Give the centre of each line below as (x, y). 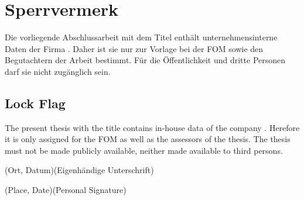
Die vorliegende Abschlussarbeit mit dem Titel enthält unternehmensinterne (141, 37)
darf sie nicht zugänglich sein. (58, 71)
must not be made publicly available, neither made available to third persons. (144, 150)
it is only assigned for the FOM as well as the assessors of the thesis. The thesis (148, 139)
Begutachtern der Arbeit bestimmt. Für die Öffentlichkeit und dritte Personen (145, 60)
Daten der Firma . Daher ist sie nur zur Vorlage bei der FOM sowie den (134, 48)
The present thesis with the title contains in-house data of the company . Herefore (152, 127)
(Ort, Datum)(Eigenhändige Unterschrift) (79, 170)
